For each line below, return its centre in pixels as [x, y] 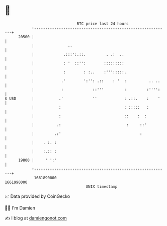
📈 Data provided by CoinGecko [37, 196]
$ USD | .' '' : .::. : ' [82, 98]
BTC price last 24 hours [103, 24]
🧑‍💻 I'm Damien [20, 208]
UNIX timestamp [102, 186]
